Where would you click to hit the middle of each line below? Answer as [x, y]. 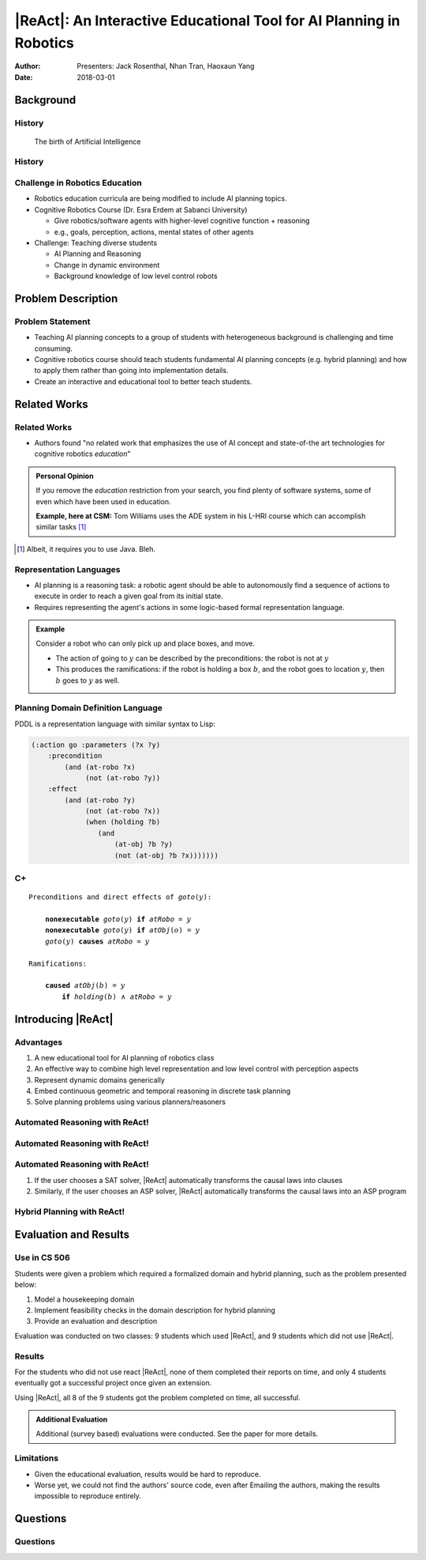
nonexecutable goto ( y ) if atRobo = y [118, 919]
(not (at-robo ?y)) [123, 778]
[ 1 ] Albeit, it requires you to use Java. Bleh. [86, 548]
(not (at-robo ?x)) [123, 811]
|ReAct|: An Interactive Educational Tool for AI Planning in [207, 21]
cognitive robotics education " [82, 454]
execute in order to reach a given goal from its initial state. [129, 596]
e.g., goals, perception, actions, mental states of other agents [154, 232]
